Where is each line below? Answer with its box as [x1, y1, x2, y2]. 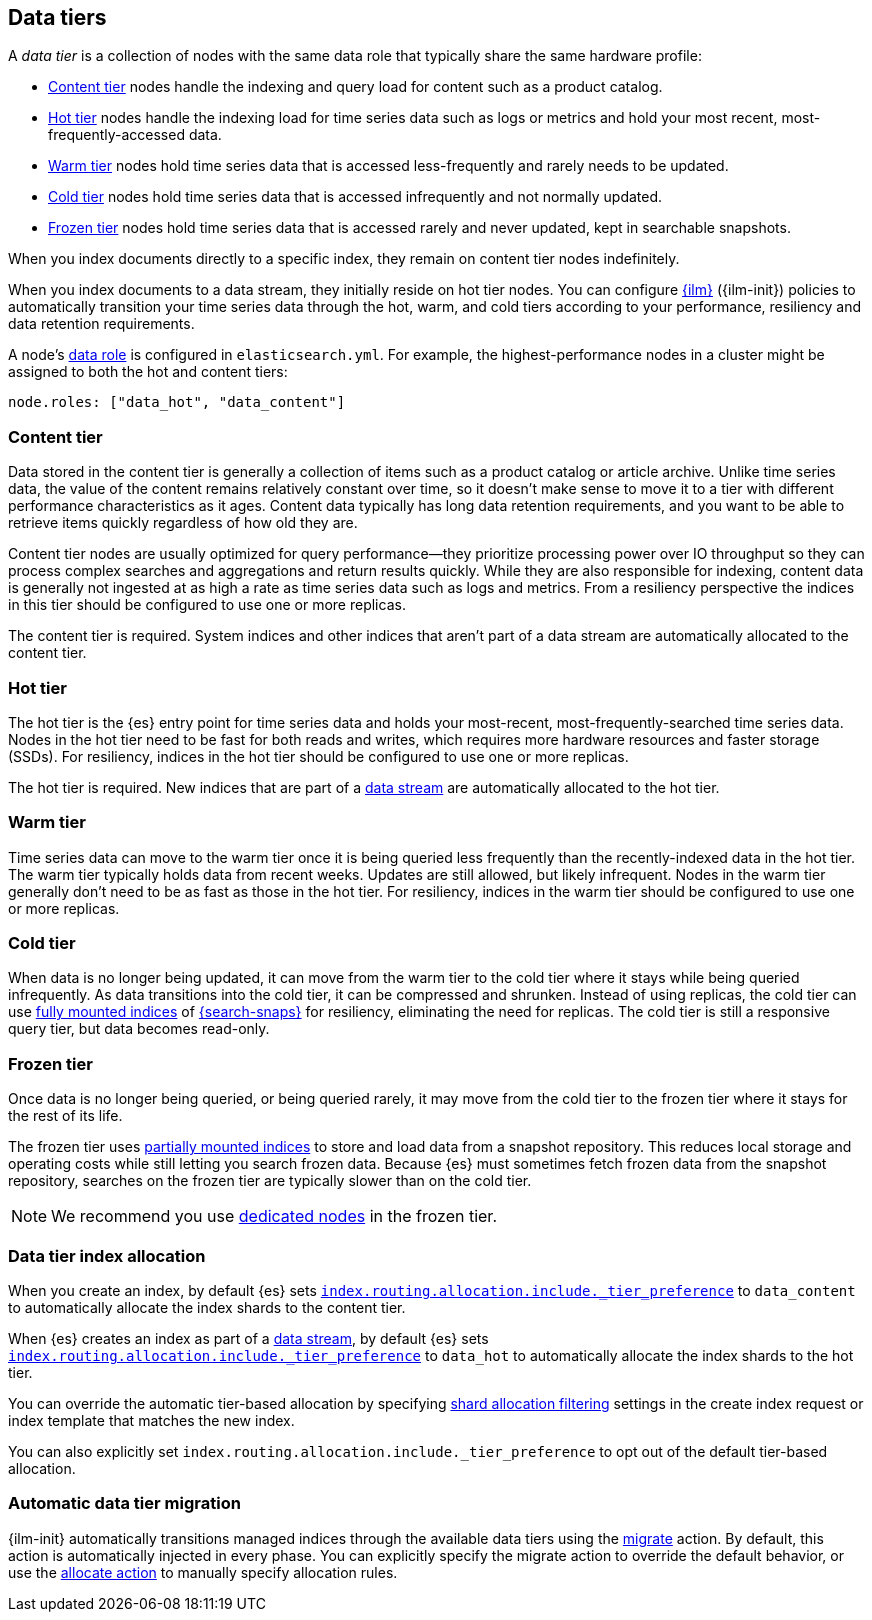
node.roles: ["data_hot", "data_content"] [8, 394, 346, 411]
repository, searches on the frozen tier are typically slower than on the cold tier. [8, 1172, 532, 1190]
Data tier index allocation [8, 1245, 206, 1266]
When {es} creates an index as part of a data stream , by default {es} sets [8, 1329, 489, 1347]
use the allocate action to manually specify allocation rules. [8, 1563, 398, 1581]
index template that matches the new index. [8, 1411, 295, 1429]
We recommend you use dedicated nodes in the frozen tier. [51, 1206, 497, 1227]
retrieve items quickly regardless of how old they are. [8, 514, 358, 532]
